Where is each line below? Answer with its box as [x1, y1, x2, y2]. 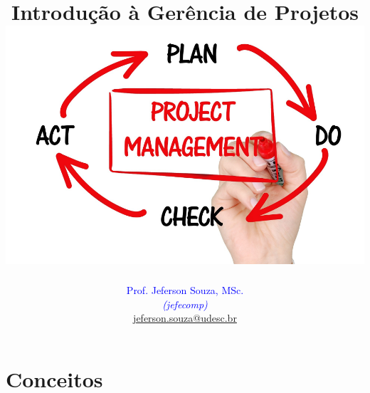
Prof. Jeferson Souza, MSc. [126, 283, 244, 298]
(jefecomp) [162, 296, 208, 311]
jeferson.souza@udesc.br [133, 310, 237, 325]
